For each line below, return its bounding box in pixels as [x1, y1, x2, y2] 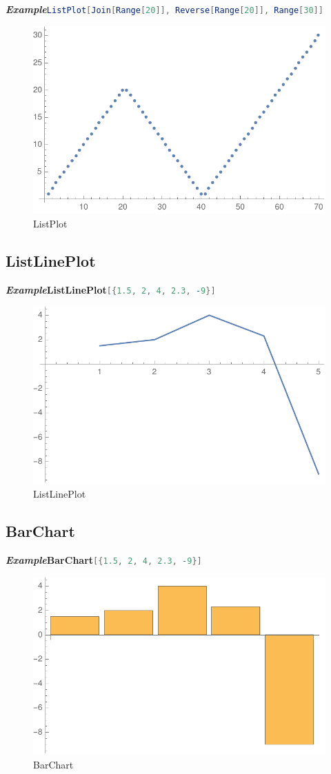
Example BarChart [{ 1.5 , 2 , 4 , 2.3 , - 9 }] [6, 552, 202, 567]
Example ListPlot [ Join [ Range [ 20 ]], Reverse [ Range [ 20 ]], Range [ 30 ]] [6, 2, 323, 16]
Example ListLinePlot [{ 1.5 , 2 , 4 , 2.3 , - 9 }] [6, 282, 216, 296]
